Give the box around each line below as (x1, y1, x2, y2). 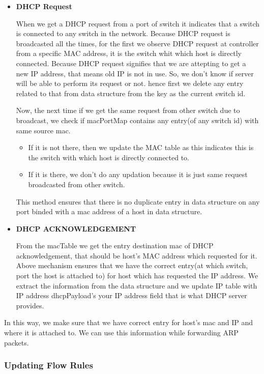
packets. (4, 337, 29, 348)
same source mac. (16, 125, 71, 135)
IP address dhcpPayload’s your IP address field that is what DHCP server (16, 290, 247, 301)
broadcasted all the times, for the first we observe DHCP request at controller (16, 38, 259, 48)
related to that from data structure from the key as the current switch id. (16, 88, 246, 98)
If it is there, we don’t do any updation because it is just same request (28, 169, 248, 180)
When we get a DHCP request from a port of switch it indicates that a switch (16, 18, 260, 28)
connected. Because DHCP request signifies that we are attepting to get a (16, 57, 246, 68)
